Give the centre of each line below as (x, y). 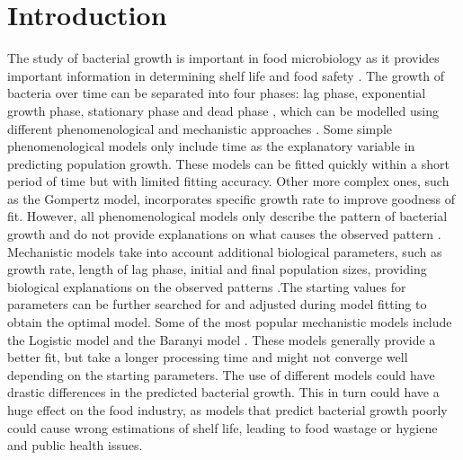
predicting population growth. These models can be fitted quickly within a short (228, 163)
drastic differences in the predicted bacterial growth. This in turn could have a (223, 392)
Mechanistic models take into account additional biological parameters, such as (225, 251)
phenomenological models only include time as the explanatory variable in (211, 146)
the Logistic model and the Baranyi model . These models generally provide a (222, 339)
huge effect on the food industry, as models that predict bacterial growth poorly (227, 410)
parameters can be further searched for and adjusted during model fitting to (217, 304)
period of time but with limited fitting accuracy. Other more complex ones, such (228, 181)
